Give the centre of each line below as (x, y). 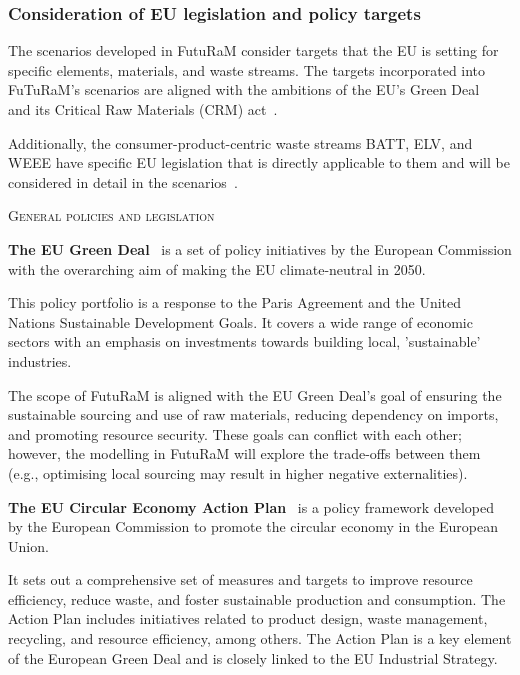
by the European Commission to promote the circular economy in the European (253, 526)
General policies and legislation (111, 215)
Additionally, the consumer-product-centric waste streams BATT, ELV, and (240, 142)
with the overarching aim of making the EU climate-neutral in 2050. (217, 268)
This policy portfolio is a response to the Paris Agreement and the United (235, 302)
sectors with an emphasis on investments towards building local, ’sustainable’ (244, 341)
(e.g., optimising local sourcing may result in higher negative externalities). (238, 472)
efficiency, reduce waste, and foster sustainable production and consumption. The (257, 598)
